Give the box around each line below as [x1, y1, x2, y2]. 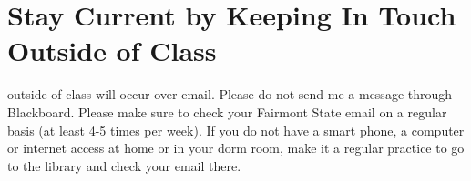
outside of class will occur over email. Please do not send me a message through [7, 85, 453, 104]
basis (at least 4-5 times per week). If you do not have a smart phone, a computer [7, 120, 465, 139]
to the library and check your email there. [7, 156, 241, 175]
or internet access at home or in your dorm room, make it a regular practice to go [7, 138, 465, 157]
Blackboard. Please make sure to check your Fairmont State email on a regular [7, 102, 447, 121]
